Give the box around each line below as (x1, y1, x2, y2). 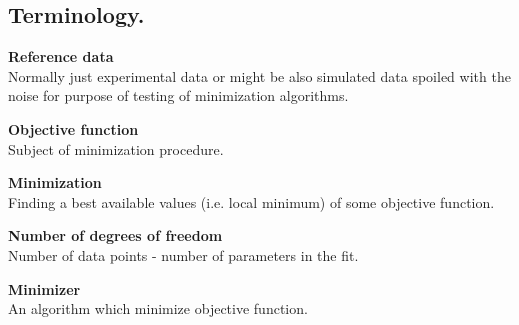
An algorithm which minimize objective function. (8, 298, 308, 319)
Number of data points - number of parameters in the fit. (8, 244, 359, 265)
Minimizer (8, 278, 81, 299)
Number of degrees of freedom (8, 225, 223, 246)
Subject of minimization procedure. (8, 138, 224, 159)
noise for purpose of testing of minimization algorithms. (8, 85, 349, 106)
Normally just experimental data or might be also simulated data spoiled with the (8, 65, 511, 86)
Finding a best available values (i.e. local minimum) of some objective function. (8, 191, 495, 212)
